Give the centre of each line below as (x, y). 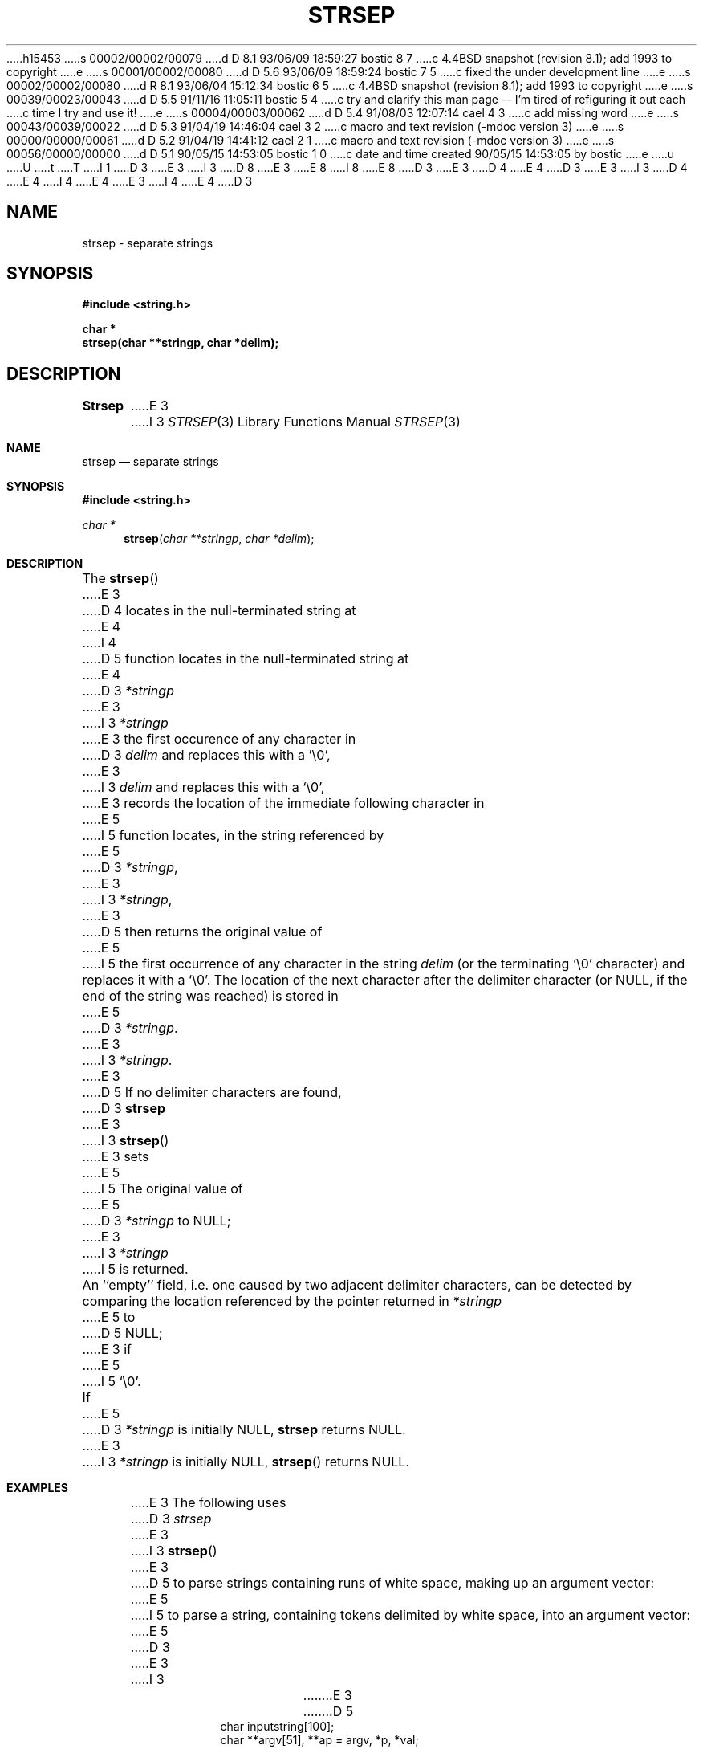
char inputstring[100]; (277, 1727)
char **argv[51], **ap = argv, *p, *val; (319, 1740)
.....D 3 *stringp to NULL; (156, 1221)
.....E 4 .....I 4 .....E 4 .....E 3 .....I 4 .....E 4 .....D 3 (130, 181)
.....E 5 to (109, 1317)
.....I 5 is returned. (135, 1269)
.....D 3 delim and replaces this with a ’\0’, (206, 755)
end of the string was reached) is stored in (210, 996)
